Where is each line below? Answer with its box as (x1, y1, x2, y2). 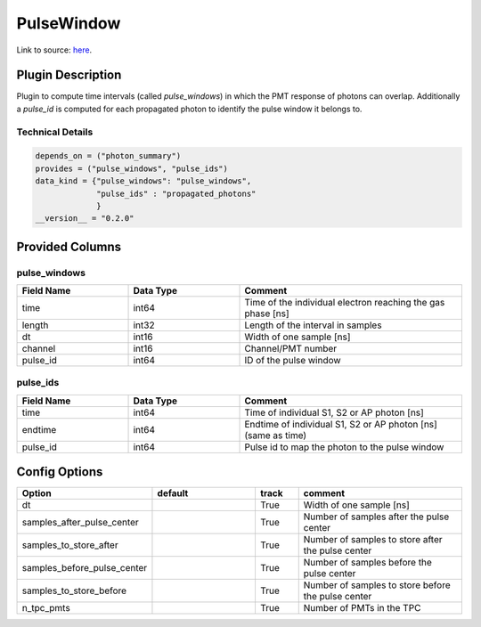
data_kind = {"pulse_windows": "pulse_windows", (35, 176, 252, 186)
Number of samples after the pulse (303, 510, 450, 523)
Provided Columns (16, 239, 122, 254)
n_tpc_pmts (21, 602, 70, 615)
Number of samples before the (303, 557, 432, 569)
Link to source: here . (16, 45, 93, 55)
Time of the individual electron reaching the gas (244, 297, 445, 309)
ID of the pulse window (244, 354, 342, 367)
